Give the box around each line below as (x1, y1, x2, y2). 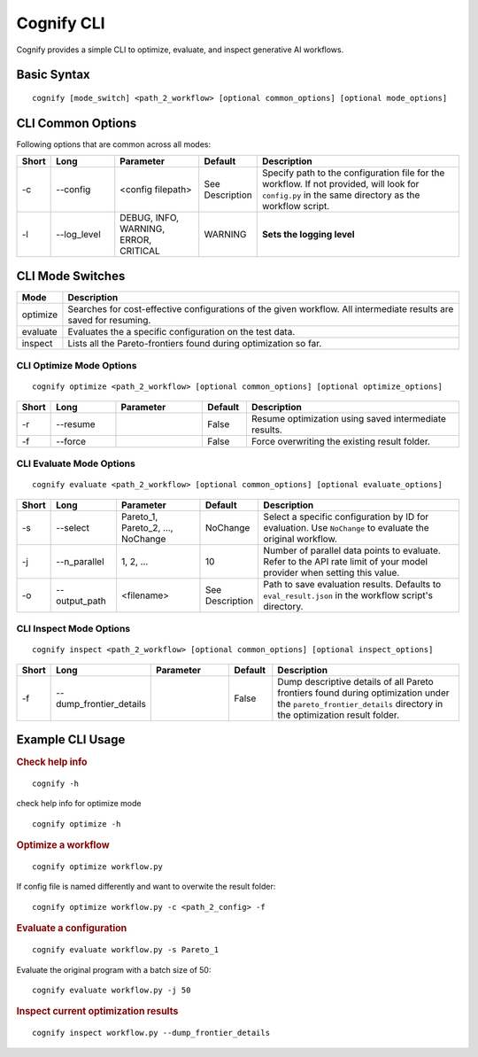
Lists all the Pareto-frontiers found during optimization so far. (67, 337, 322, 349)
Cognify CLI (16, 13, 105, 33)
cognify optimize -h (32, 819, 121, 828)
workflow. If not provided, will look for (261, 178, 420, 190)
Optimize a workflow (16, 839, 110, 851)
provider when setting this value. (263, 566, 400, 579)
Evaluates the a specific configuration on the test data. (67, 325, 296, 338)
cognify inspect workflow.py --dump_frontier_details (32, 1028, 270, 1038)
